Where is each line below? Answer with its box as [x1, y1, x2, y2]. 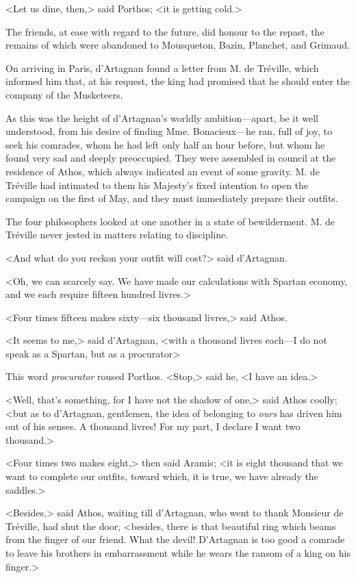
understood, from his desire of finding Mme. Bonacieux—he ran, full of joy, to [5, 124, 333, 138]
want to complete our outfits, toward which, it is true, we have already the [5, 469, 318, 483]
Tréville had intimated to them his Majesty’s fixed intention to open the [5, 177, 309, 192]
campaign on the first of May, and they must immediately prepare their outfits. [5, 191, 338, 205]
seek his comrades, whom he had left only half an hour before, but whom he [5, 137, 325, 151]
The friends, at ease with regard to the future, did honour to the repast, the [5, 24, 325, 38]
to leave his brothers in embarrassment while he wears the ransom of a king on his [5, 546, 351, 560]
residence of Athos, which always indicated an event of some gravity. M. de [5, 164, 320, 178]
